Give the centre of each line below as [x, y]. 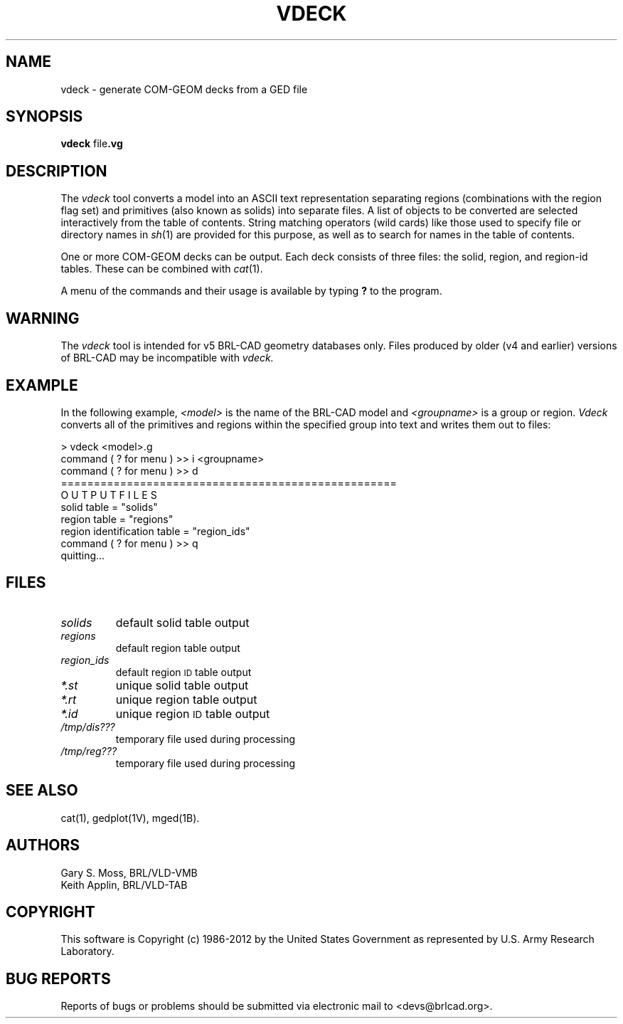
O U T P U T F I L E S [109, 495]
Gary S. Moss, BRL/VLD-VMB [129, 872]
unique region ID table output [193, 713]
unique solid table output [182, 685]
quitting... [83, 555]
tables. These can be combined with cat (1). [162, 269]
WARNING [43, 318]
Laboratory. [87, 951]
